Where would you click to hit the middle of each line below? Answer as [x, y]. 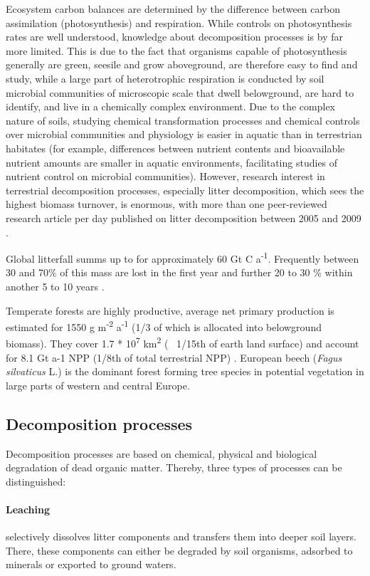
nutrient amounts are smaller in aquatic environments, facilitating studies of [172, 162]
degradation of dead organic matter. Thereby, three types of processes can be [174, 467]
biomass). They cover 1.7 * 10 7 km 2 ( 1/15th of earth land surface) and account [183, 342]
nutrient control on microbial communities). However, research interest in [165, 176]
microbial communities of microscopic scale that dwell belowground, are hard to [180, 92]
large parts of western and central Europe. [98, 385]
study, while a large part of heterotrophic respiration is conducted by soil [165, 78]
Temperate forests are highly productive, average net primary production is [170, 310]
